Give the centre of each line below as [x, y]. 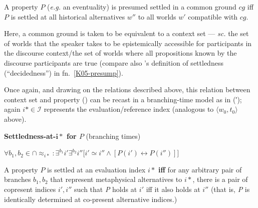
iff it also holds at [173, 189]
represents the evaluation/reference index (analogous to [129, 109]
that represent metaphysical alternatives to [116, 179]
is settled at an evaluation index [96, 169]
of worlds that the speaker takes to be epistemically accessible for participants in [128, 43]
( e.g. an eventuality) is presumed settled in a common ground [142, 7]
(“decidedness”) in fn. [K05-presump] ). [64, 72]
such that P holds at [106, 189]
